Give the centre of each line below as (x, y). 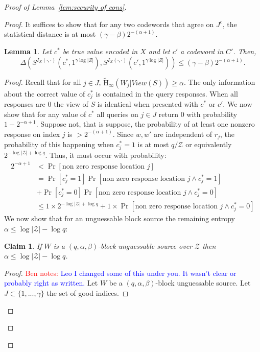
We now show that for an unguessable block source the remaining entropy (120, 218)
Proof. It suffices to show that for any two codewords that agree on (109, 24)
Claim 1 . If (23, 245)
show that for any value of (45, 114)
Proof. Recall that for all (43, 82)
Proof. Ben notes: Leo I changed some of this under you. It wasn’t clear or (120, 273)
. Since (123, 134)
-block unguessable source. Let (203, 283)
